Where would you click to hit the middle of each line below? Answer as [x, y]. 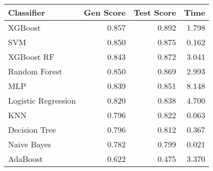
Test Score [155, 12]
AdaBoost [25, 159]
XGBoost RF [31, 57]
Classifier [27, 12]
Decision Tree [32, 130]
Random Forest [35, 71]
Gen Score [105, 12]
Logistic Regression [42, 100]
